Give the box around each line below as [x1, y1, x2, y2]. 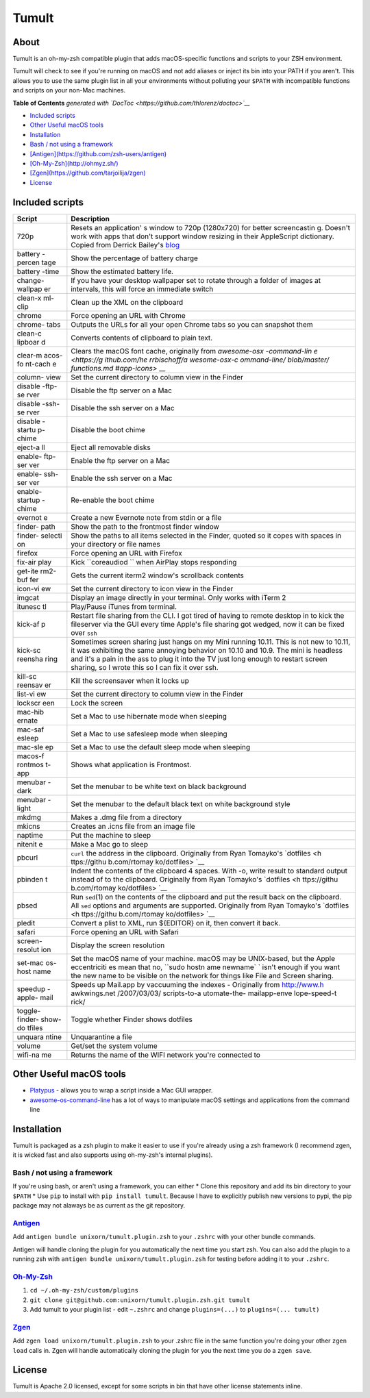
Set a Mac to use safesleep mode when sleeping [71, 729, 227, 738]
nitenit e [16, 839, 43, 849]
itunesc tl [16, 601, 47, 611]
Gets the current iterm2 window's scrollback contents [71, 571, 245, 580]
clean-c [16, 329, 42, 338]
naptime [16, 830, 44, 840]
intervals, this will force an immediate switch [71, 284, 214, 294]
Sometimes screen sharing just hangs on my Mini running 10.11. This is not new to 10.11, [71, 637, 351, 647]
